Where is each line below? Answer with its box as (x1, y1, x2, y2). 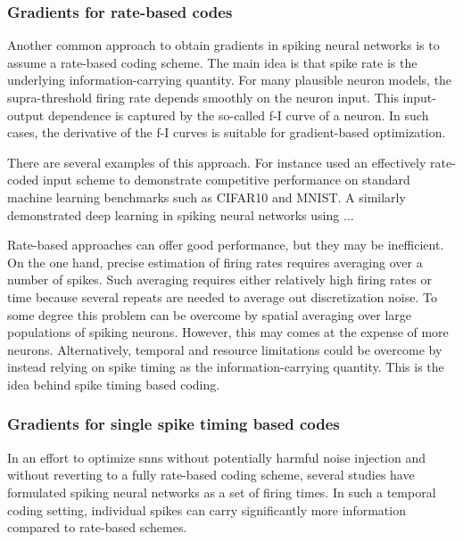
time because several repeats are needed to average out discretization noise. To (7, 287, 437, 306)
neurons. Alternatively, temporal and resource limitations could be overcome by (7, 340, 442, 358)
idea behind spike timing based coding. (7, 374, 220, 393)
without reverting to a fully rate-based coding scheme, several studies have (7, 465, 415, 484)
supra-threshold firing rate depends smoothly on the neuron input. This (7, 88, 399, 106)
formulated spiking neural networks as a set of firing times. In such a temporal (7, 482, 436, 501)
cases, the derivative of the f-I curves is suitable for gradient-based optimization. (7, 123, 446, 142)
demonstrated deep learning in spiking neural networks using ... (7, 205, 354, 224)
